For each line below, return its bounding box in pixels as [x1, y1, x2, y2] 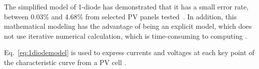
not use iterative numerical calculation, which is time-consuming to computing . [4, 30, 247, 41]
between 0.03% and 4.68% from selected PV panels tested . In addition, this [4, 11, 237, 21]
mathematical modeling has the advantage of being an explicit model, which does [4, 21, 252, 31]
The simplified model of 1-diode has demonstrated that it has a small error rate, [4, 1, 249, 11]
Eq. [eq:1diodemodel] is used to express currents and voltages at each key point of [4, 47, 255, 58]
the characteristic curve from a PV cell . [4, 57, 126, 67]
